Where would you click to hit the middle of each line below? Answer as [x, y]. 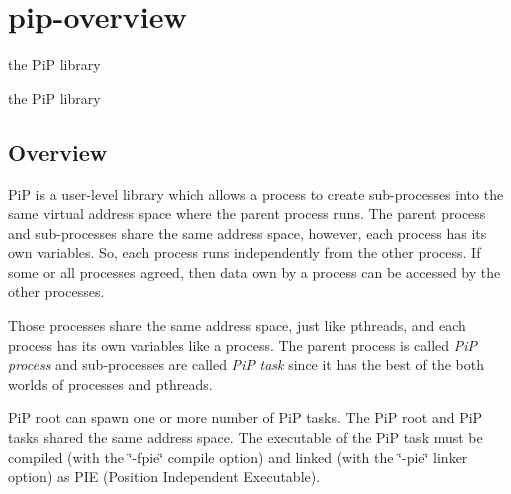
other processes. [56, 291]
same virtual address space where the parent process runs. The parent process [247, 213]
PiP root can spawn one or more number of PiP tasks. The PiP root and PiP [245, 417]
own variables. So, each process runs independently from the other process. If [244, 252]
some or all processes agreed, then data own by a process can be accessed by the [254, 271]
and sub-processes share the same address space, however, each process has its [247, 232]
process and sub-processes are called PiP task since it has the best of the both [246, 364]
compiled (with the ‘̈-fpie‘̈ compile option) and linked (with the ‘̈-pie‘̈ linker [238, 456]
